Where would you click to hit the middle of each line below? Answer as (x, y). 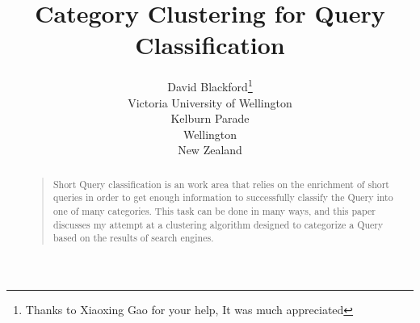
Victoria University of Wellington (210, 102)
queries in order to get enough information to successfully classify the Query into (223, 197)
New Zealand (210, 150)
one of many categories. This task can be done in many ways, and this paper (214, 211)
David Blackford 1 (210, 85)
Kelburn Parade (210, 118)
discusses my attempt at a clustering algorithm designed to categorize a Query (218, 224)
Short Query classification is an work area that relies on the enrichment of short (221, 184)
